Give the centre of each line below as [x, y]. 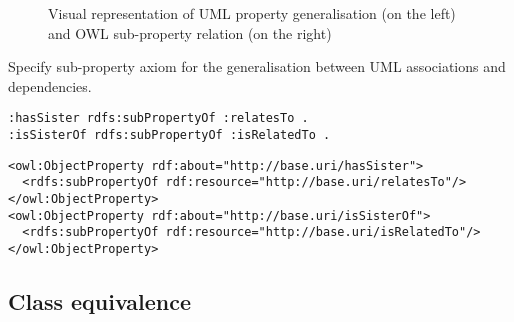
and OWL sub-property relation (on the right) [190, 32]
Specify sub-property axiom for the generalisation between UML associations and [257, 66]
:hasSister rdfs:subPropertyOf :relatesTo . [158, 118]
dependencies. [50, 85]
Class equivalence [100, 301]
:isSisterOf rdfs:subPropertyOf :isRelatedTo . [169, 135]
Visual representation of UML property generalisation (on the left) [252, 13]
